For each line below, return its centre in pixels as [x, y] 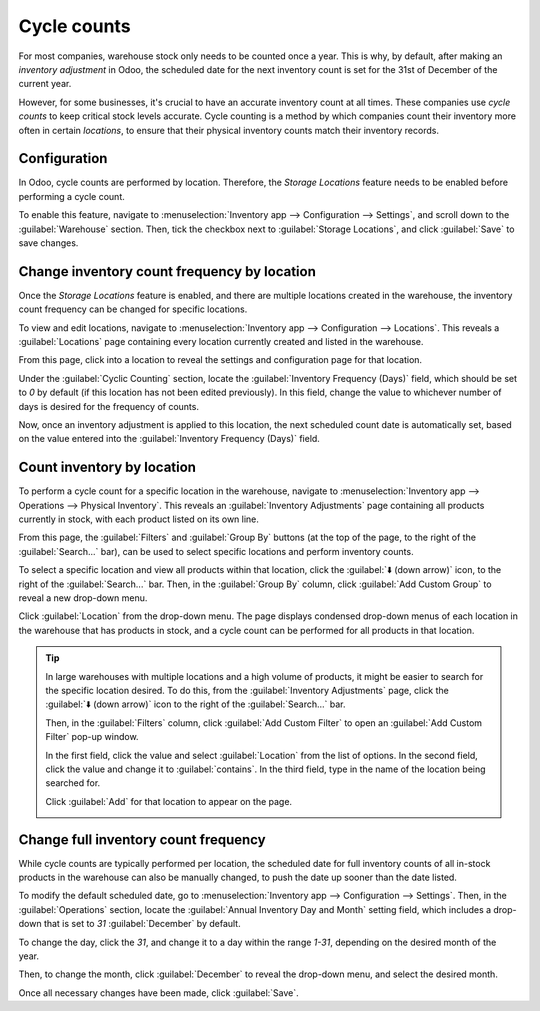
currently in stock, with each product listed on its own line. [139, 519]
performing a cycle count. [71, 196]
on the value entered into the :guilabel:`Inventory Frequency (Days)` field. [169, 439]
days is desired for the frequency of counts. [109, 406]
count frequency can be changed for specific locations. [133, 309]
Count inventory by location [107, 467]
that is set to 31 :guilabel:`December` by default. [142, 924]
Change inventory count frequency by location [167, 271]
